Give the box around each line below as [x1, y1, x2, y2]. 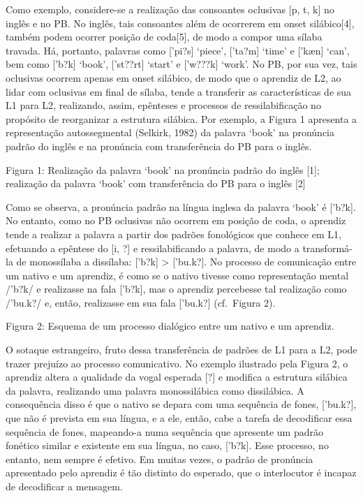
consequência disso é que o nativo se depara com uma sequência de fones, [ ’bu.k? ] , [6, 397, 357, 411]
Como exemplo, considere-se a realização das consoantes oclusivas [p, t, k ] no [6, 2, 334, 16]
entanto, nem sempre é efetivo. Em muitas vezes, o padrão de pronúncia [6, 451, 313, 466]
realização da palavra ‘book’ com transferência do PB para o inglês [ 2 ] [6, 176, 306, 191]
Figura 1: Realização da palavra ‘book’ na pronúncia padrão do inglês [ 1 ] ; [6, 162, 320, 177]
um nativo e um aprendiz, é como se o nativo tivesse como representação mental [6, 268, 349, 282]
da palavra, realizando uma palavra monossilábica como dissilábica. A [6, 383, 304, 397]
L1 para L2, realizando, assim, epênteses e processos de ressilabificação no [6, 98, 321, 112]
